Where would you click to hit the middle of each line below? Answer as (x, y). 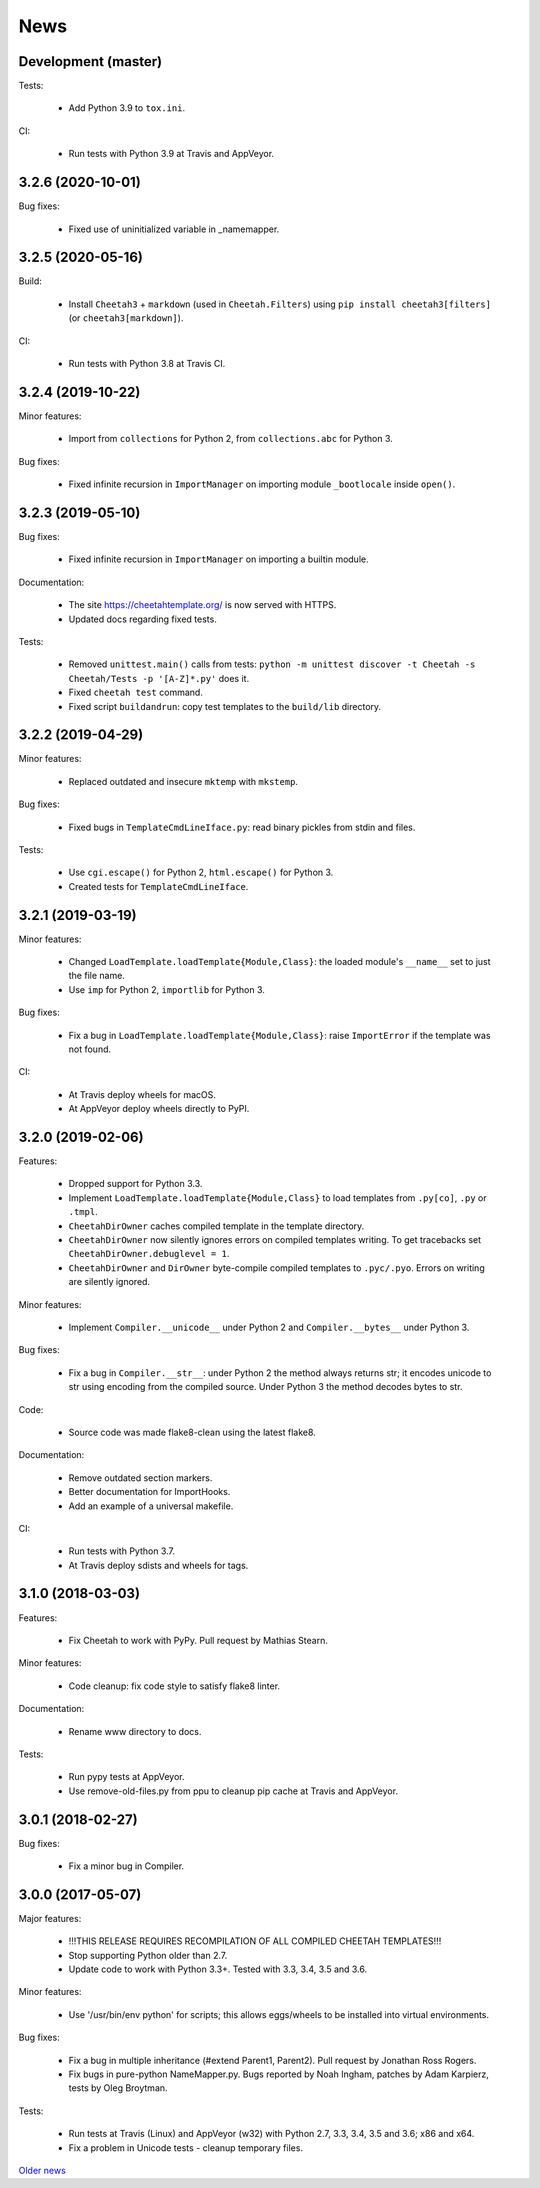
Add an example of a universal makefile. (151, 1506)
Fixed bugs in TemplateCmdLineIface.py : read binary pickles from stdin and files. (242, 827)
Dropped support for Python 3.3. (135, 1184)
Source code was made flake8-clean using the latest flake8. (192, 1432)
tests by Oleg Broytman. (118, 2088)
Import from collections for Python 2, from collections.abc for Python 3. (231, 439)
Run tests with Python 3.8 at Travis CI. (147, 363)
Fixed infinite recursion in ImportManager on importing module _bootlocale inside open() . (262, 484)
